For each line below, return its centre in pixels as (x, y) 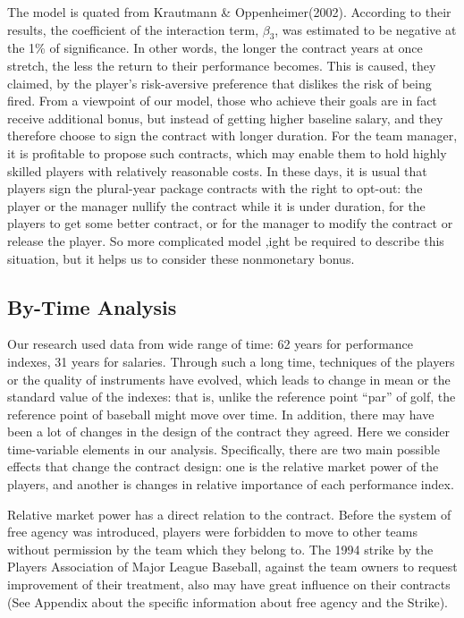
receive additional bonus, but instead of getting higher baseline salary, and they (225, 118)
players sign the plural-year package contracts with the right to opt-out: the (215, 188)
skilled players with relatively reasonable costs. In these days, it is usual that (217, 170)
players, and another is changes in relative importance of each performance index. (231, 484)
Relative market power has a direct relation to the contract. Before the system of (229, 514)
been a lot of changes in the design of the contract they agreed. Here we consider (228, 432)
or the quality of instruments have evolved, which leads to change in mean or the (229, 379)
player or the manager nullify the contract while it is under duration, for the (216, 205)
